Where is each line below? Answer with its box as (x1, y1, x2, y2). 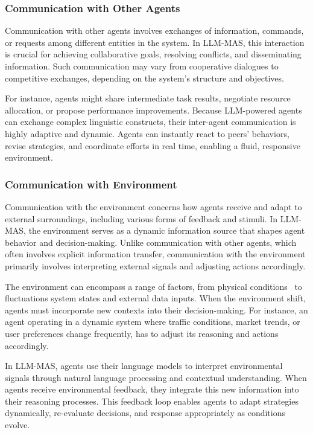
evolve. (5, 419, 30, 431)
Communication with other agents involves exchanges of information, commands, (5, 24, 304, 37)
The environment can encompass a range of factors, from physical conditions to (5, 280, 302, 292)
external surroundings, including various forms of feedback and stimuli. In (5, 212, 278, 225)
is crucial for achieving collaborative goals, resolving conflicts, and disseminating (5, 48, 302, 60)
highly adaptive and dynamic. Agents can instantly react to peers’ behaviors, (5, 127, 289, 140)
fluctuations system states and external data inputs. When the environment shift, (5, 292, 306, 304)
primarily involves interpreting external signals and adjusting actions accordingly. (5, 259, 306, 272)
